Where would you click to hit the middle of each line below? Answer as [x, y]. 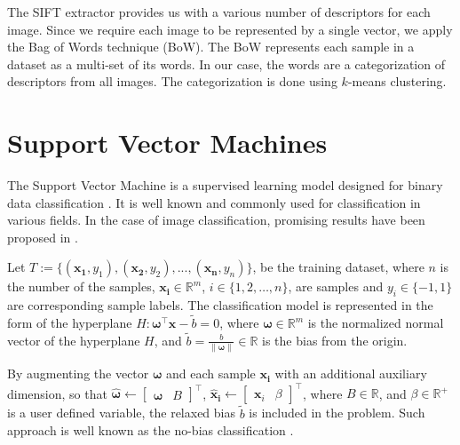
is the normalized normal [376, 323]
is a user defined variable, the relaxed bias [122, 413]
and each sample [211, 373]
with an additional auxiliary [351, 373]
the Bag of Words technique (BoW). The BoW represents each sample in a [211, 47]
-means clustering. [397, 81]
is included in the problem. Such [337, 413]
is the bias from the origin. [335, 340]
